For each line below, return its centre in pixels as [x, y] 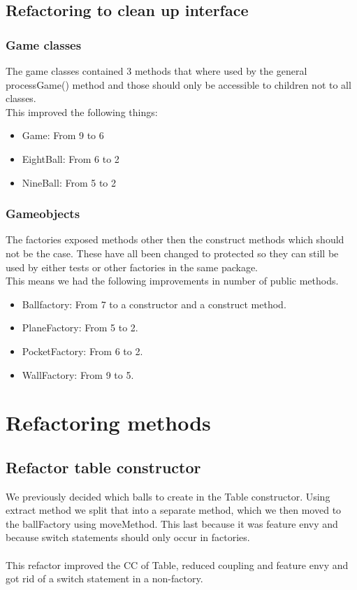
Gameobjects [43, 214]
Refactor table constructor [103, 467]
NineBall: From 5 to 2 [69, 182]
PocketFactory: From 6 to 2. [82, 351]
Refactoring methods [108, 423]
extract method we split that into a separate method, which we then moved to [174, 510]
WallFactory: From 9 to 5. [78, 374]
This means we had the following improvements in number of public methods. [172, 281]
